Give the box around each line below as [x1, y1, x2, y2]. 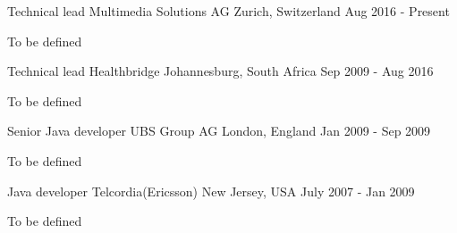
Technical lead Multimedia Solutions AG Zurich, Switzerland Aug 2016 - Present [7, 2, 450, 20]
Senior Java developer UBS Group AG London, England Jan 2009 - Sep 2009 [7, 121, 431, 140]
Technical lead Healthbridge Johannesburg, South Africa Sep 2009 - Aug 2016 [7, 62, 434, 80]
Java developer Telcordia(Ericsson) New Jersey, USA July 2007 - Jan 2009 [7, 181, 415, 200]
